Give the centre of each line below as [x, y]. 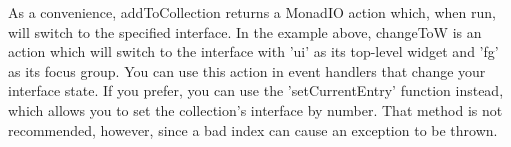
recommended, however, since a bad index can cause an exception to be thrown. [253, 129]
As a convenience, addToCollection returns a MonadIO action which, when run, [252, 12]
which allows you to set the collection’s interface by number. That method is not [255, 109]
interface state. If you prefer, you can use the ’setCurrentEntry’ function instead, [256, 90]
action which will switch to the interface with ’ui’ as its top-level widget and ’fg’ [253, 51]
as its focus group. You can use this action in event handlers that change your [247, 70]
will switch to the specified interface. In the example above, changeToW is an [245, 31]
